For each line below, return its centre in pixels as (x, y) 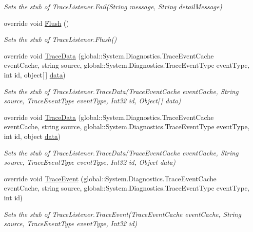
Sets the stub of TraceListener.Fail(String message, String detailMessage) (113, 6)
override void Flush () (37, 23)
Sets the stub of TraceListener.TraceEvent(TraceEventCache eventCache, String (123, 214)
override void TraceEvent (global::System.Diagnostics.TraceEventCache (110, 178)
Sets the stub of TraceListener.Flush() (60, 39)
